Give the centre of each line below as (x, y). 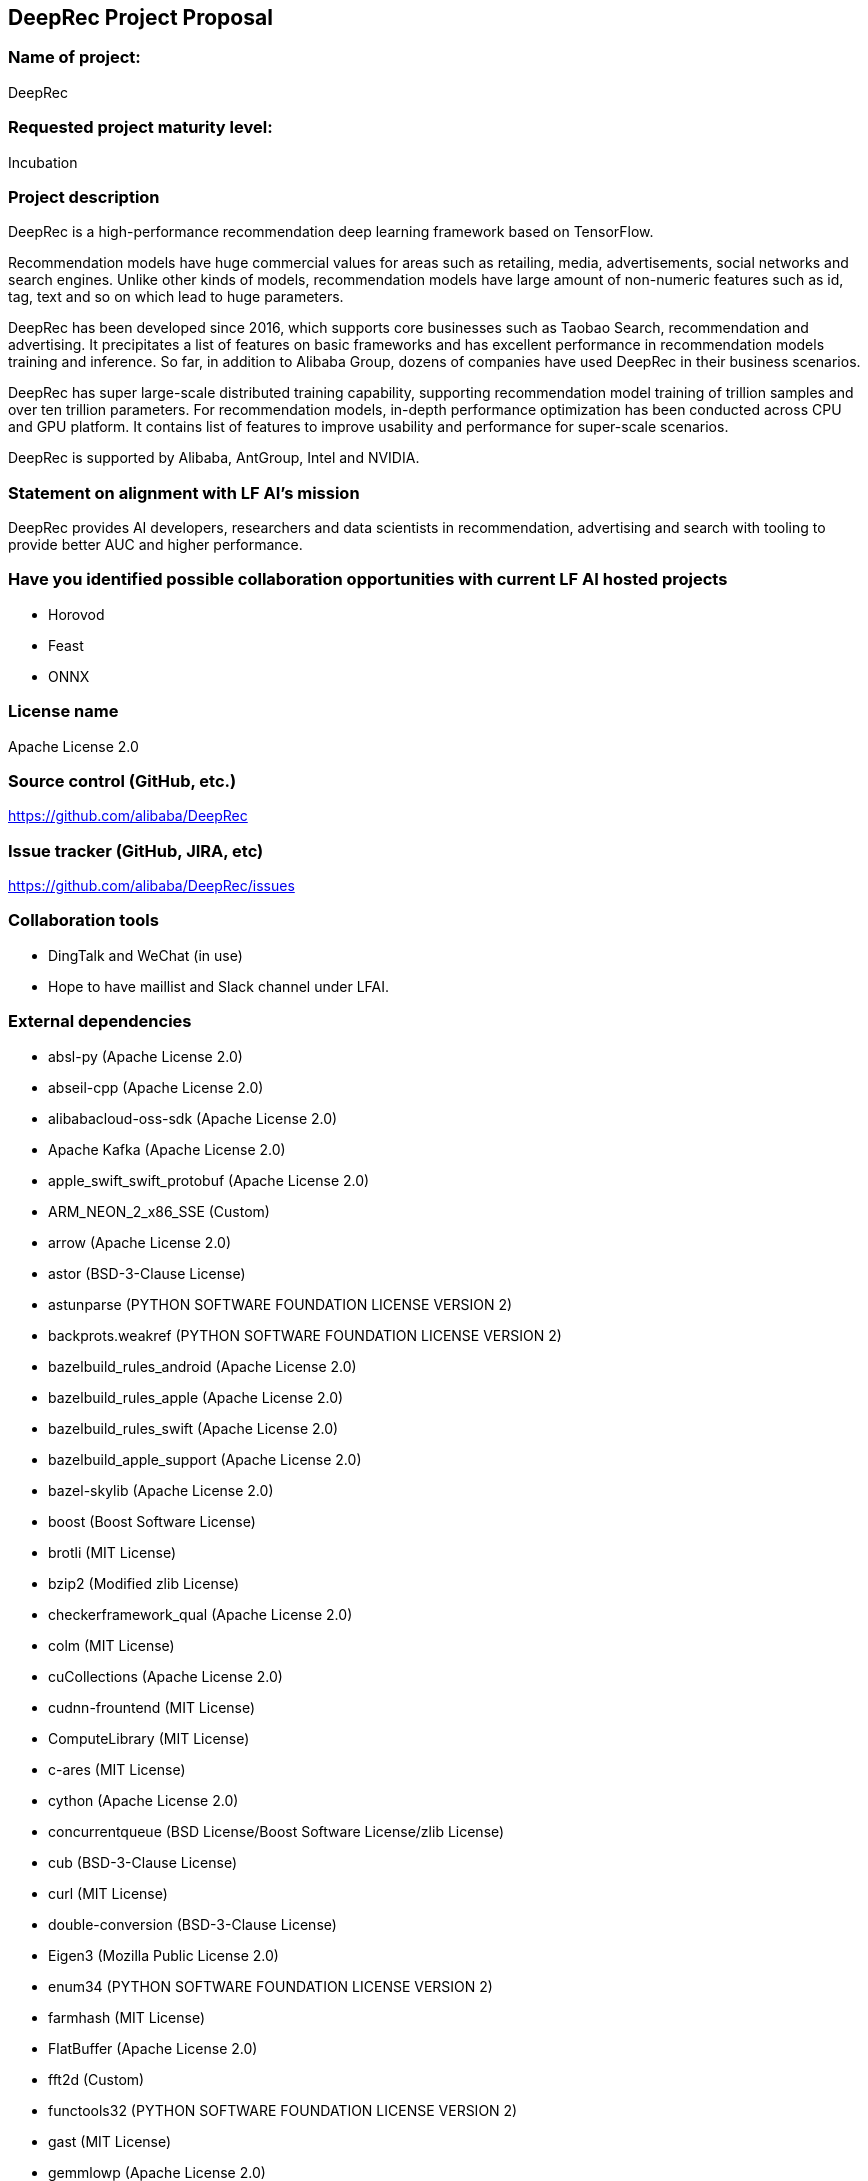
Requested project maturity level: (140, 127)
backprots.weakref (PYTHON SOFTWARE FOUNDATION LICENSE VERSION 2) (305, 1335)
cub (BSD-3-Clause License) (142, 1862)
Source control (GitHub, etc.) (122, 780)
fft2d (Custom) (96, 2079)
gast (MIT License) (110, 2141)
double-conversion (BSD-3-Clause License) (192, 1924)
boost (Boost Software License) (152, 1521)
